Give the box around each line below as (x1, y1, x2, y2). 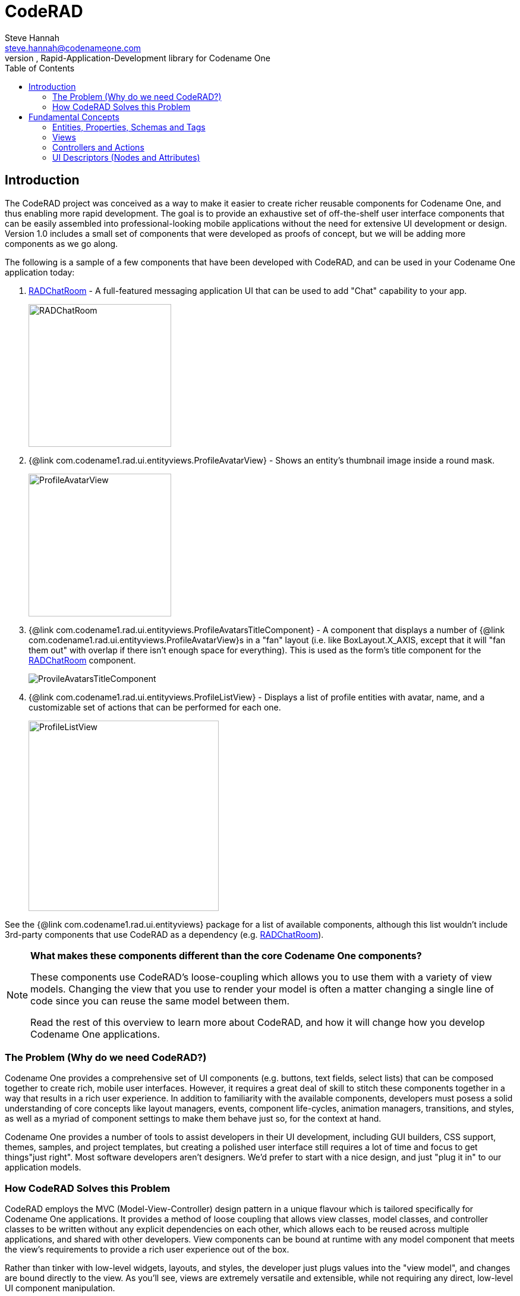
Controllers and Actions (52, 142, 144, 152)
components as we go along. (5, 238, 118, 249)
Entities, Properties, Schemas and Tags (52, 121, 206, 132)
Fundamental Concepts (29, 111, 119, 122)
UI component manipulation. (5, 1283, 115, 1294)
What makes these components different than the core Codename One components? (30, 949, 422, 962)
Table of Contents (5, 62, 75, 73)
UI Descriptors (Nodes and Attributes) (52, 152, 200, 162)
